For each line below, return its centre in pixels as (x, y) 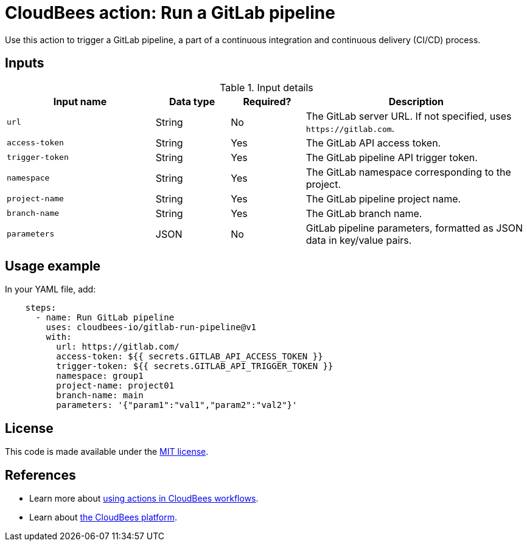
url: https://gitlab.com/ (118, 347)
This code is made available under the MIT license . (107, 452)
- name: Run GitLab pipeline (105, 318)
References (40, 475)
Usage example (53, 266)
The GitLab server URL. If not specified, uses (409, 116)
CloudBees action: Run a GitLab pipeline (170, 13)
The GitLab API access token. (373, 143)
